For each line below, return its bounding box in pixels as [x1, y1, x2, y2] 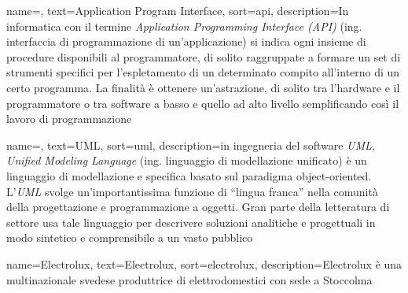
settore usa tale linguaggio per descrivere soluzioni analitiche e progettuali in [6, 213, 376, 230]
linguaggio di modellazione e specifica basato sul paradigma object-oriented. [6, 167, 372, 184]
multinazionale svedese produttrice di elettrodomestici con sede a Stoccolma [6, 271, 373, 287]
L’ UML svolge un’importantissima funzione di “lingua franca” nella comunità [6, 183, 378, 199]
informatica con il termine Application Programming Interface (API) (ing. [6, 17, 362, 34]
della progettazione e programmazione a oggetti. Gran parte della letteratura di [6, 198, 390, 215]
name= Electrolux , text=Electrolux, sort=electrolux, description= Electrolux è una [6, 255, 402, 272]
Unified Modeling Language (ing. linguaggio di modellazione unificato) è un [6, 152, 367, 169]
